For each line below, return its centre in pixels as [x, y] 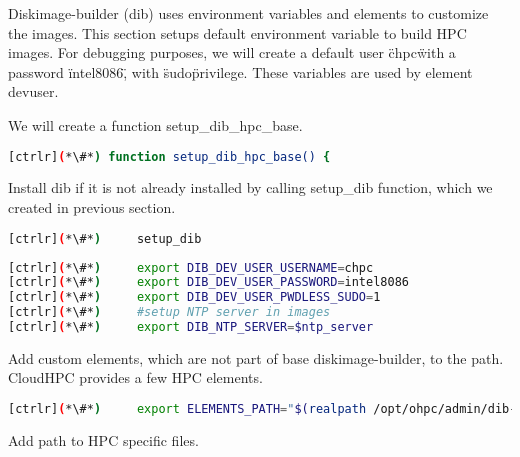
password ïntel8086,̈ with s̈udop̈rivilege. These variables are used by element [240, 71]
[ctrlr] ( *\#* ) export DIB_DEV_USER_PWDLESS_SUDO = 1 [194, 297]
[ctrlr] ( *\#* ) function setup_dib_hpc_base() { [169, 156]
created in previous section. [92, 207]
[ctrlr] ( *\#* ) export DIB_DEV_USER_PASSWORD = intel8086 [208, 282]
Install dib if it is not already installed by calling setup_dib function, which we [250, 187]
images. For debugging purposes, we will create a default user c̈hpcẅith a [232, 52]
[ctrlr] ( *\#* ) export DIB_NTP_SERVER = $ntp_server [191, 327]
